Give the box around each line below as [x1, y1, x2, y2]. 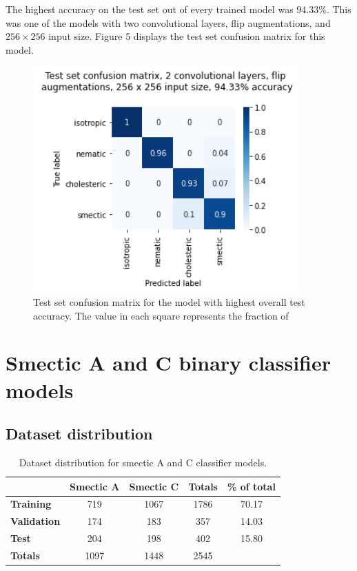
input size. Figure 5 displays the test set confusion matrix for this [48, 29, 325, 43]
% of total [227, 479, 276, 493]
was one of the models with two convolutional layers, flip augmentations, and [6, 15, 331, 30]
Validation [10, 514, 61, 528]
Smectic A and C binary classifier [6, 349, 331, 377]
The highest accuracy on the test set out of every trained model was [6, 2, 294, 16]
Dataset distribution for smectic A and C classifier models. [19, 455, 267, 469]
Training [10, 497, 52, 511]
